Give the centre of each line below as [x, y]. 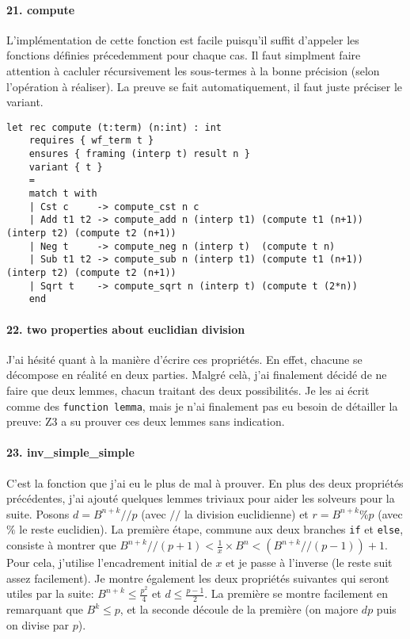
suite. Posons [38, 513]
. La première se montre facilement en [296, 593]
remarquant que [45, 609]
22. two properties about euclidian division [126, 329]
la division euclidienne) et [246, 513]
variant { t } [66, 167]
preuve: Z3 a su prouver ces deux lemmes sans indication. [146, 421]
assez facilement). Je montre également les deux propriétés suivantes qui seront [198, 578]
